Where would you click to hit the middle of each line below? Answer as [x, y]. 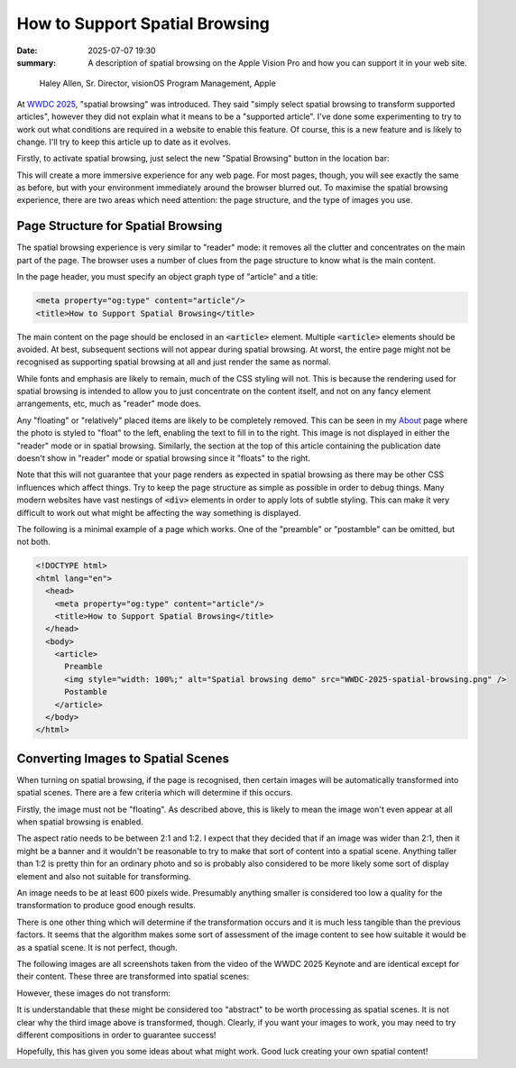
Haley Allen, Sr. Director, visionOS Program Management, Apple [158, 83]
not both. [34, 542]
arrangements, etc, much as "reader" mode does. [109, 404]
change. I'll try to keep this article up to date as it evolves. [124, 142]
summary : [37, 62]
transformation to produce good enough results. [106, 906]
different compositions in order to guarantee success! [116, 1035]
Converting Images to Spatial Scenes [123, 758]
